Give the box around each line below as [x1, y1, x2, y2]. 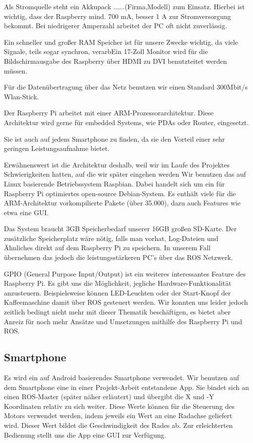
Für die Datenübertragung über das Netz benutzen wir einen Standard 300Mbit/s [4, 82, 248, 92]
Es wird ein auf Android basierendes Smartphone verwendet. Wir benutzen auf [4, 372, 239, 383]
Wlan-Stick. [4, 91, 39, 101]
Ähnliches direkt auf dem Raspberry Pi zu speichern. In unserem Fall [4, 242, 211, 253]
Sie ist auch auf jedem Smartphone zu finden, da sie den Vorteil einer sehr [4, 133, 225, 144]
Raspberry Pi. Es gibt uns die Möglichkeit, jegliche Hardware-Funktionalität [4, 278, 232, 288]
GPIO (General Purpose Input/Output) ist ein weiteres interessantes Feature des [4, 268, 246, 278]
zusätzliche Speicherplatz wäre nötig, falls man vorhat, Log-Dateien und [4, 233, 218, 243]
